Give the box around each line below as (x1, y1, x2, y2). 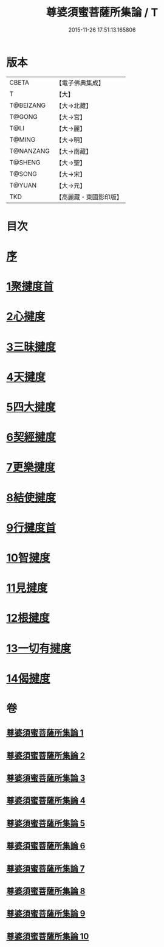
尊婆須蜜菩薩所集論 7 (6, 863, 85, 874)
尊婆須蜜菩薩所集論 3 (6, 773, 86, 783)
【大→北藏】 (55, 101, 92, 110)
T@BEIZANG (9, 101, 46, 110)
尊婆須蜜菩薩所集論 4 (6, 795, 86, 806)
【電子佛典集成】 (55, 79, 105, 87)
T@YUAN (9, 181, 37, 189)
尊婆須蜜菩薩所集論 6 (6, 841, 86, 851)
